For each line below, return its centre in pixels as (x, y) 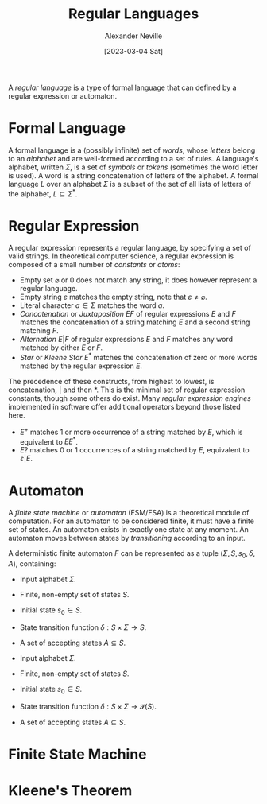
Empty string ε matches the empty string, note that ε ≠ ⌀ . (114, 297)
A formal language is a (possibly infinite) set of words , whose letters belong (132, 150)
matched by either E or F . (61, 348)
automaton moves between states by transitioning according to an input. (127, 538)
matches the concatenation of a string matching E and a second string (135, 322)
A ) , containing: (32, 564)
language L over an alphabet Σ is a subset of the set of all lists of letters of (130, 184)
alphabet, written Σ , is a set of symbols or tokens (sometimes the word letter (133, 167)
